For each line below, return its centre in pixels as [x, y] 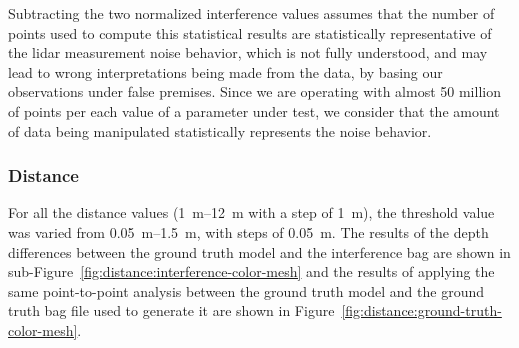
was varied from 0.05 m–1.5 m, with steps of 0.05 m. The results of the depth [248, 231]
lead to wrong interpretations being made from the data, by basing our [225, 71]
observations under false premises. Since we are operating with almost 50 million [254, 91]
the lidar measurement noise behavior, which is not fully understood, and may [248, 52]
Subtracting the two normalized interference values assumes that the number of [251, 13]
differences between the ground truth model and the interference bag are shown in [259, 251]
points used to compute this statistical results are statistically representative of [250, 32]
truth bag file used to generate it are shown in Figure [171, 310]
